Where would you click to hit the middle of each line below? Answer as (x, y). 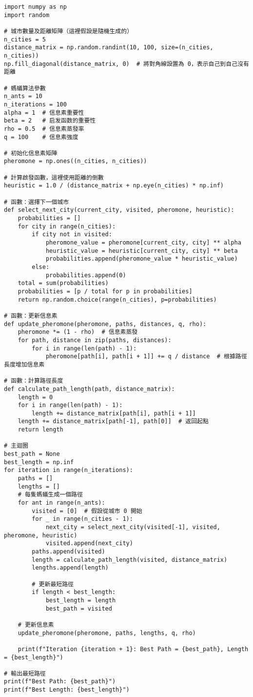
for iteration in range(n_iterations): (68, 470)
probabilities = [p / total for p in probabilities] (105, 291)
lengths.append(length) (70, 568)
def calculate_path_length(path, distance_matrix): (89, 389)
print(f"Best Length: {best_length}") (67, 690)
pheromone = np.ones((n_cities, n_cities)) (76, 161)
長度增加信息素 (24, 364)
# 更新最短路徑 (53, 584)
